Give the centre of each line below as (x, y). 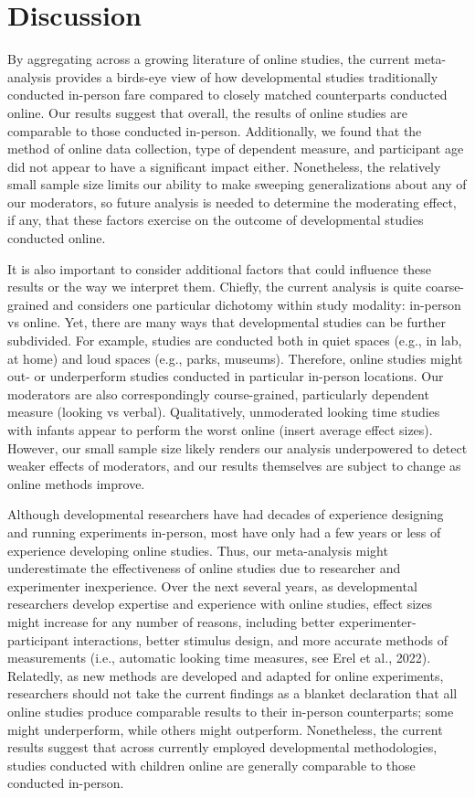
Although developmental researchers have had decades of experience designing (226, 514)
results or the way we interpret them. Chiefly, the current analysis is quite (215, 287)
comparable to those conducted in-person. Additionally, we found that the (215, 130)
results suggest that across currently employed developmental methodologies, (222, 747)
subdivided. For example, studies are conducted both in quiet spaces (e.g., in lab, (235, 340)
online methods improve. (76, 483)
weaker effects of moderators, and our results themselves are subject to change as (234, 466)
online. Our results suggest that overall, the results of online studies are (207, 112)
